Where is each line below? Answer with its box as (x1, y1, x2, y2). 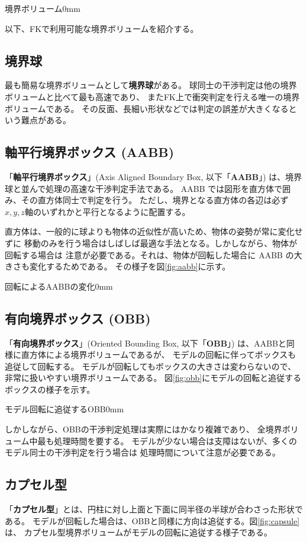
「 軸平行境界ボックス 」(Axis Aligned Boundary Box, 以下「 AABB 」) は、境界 (5, 170, 302, 182)
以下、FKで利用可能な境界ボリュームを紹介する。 (5, 22, 199, 34)
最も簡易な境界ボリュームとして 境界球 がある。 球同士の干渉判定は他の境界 (5, 79, 297, 91)
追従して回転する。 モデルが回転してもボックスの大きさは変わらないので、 (5, 360, 296, 372)
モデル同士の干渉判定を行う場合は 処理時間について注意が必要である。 (5, 446, 281, 458)
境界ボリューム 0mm (5, 2, 80, 14)
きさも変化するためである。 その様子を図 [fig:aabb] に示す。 (5, 260, 231, 272)
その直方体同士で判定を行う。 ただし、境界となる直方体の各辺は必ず (21, 194, 289, 206)
